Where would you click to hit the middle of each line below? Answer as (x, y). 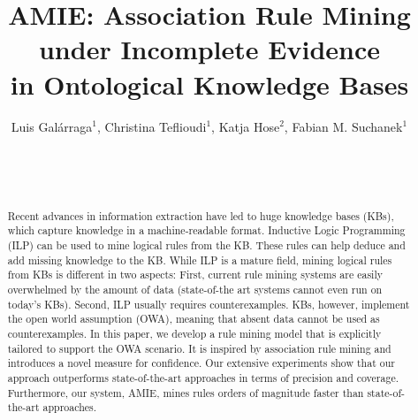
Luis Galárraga (52, 126)
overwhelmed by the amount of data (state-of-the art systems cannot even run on (195, 289)
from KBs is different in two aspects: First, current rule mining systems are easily (195, 275)
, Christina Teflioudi (152, 126)
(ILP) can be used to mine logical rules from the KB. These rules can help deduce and (206, 244)
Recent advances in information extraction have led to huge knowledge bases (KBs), (201, 215)
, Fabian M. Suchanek (343, 126)
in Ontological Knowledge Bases (209, 84)
